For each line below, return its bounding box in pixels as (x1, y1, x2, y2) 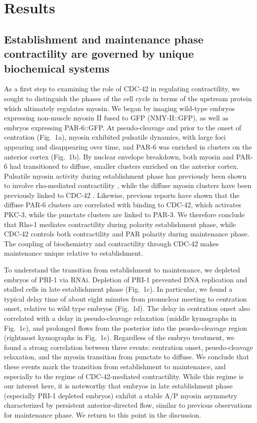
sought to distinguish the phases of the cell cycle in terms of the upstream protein (4, 93, 252, 103)
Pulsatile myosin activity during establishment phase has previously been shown (4, 170, 247, 181)
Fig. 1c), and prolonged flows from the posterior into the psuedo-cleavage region (4, 322, 247, 333)
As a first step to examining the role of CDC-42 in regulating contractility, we (4, 83, 240, 94)
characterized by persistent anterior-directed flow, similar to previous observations (4, 400, 253, 410)
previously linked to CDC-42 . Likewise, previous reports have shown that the (4, 190, 240, 200)
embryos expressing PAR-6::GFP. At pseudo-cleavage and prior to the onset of (4, 122, 242, 132)
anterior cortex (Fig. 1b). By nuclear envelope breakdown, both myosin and (4, 151, 234, 161)
